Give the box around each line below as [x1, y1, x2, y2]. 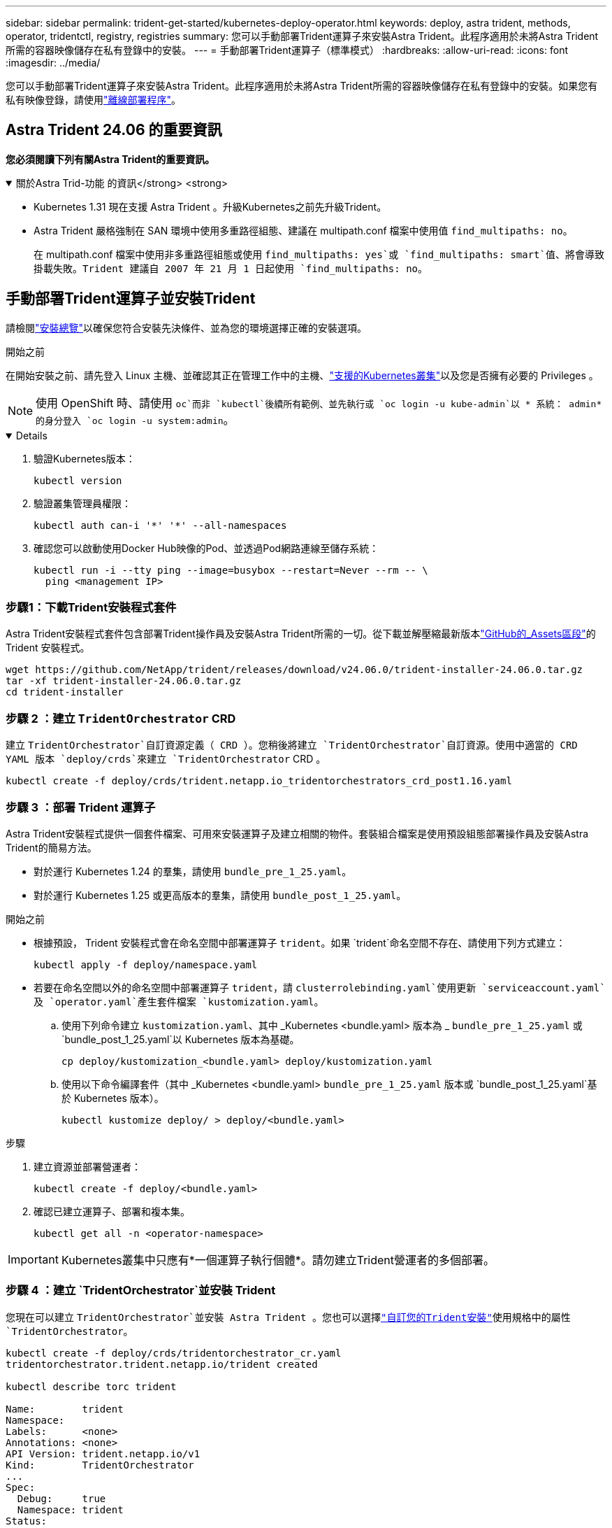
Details [15, 429, 48, 441]
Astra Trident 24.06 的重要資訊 [6, 121, 222, 139]
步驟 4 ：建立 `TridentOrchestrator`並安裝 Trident [6, 1283, 276, 1298]
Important [8, 1252, 59, 1266]
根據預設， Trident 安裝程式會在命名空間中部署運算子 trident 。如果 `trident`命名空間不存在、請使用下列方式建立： [34, 936, 566, 949]
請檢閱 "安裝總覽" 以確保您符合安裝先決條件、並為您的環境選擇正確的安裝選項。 [6, 321, 367, 334]
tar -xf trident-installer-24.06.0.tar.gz [6, 675, 242, 687]
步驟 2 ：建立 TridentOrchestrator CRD [6, 711, 236, 726]
